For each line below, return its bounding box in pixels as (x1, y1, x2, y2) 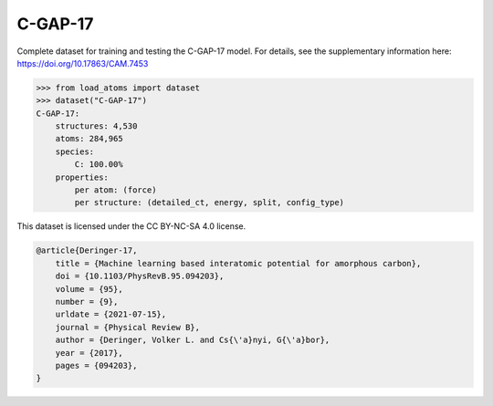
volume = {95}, (55, 284, 123, 294)
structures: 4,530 (55, 121, 138, 131)
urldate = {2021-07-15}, (55, 309, 167, 319)
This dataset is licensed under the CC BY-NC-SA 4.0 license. (16, 221, 246, 232)
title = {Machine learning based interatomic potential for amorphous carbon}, (55, 258, 422, 268)
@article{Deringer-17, (36, 245, 138, 255)
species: (55, 146, 95, 157)
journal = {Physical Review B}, (55, 322, 201, 332)
